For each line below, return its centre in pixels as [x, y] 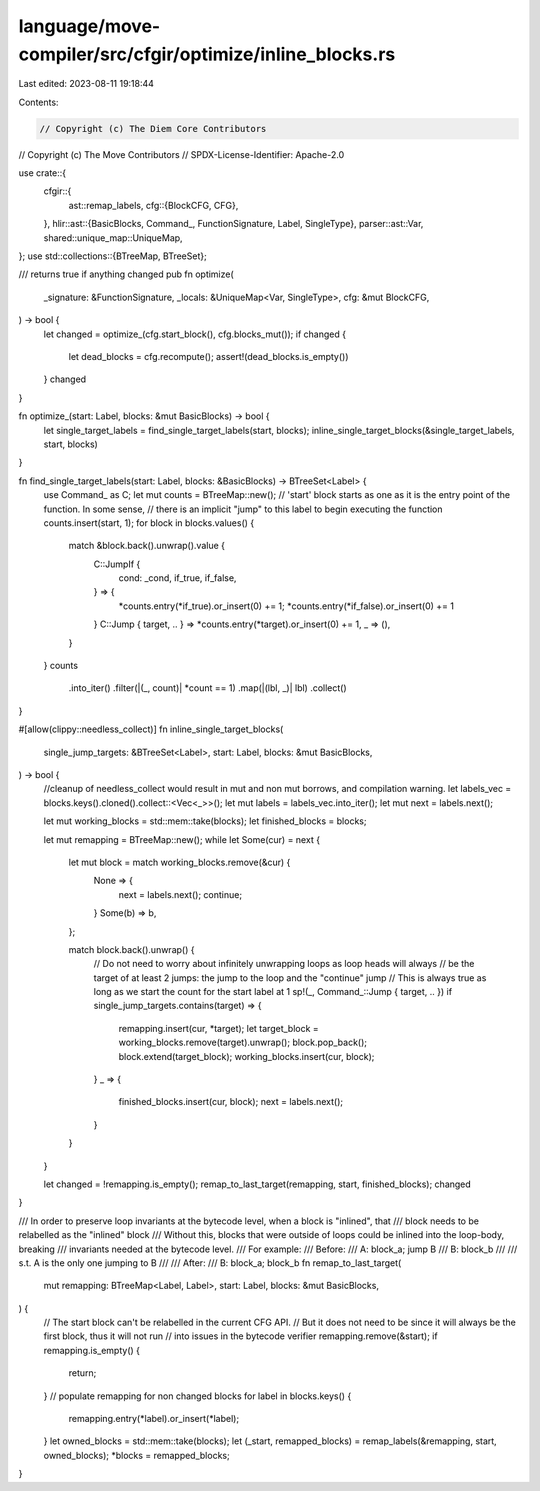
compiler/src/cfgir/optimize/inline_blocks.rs [207, 54]
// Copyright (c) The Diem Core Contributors [153, 128]
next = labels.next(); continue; [180, 894]
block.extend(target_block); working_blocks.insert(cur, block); [246, 1056]
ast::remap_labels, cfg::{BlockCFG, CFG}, [153, 205]
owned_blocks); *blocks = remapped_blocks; [136, 1455]
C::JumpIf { [117, 564]
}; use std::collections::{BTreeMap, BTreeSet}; [112, 256]
